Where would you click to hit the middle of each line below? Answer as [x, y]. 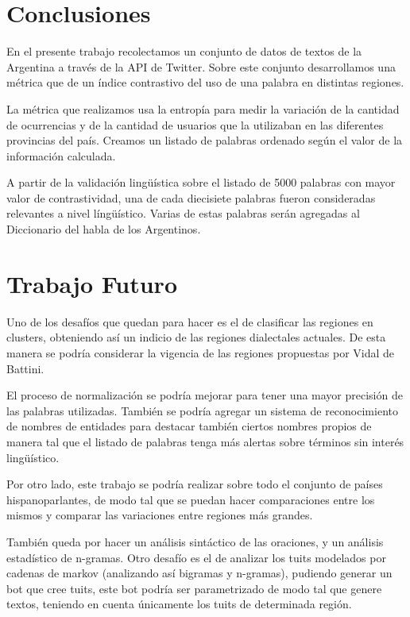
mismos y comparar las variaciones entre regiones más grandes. [160, 515]
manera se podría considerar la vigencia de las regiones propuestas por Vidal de [201, 352]
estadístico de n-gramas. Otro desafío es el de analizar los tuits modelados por [196, 557]
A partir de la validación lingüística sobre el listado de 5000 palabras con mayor [201, 182]
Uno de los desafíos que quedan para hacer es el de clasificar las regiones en [190, 321]
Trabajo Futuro [92, 283]
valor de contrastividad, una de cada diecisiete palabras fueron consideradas [191, 197]
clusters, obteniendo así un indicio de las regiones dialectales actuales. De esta [196, 337]
